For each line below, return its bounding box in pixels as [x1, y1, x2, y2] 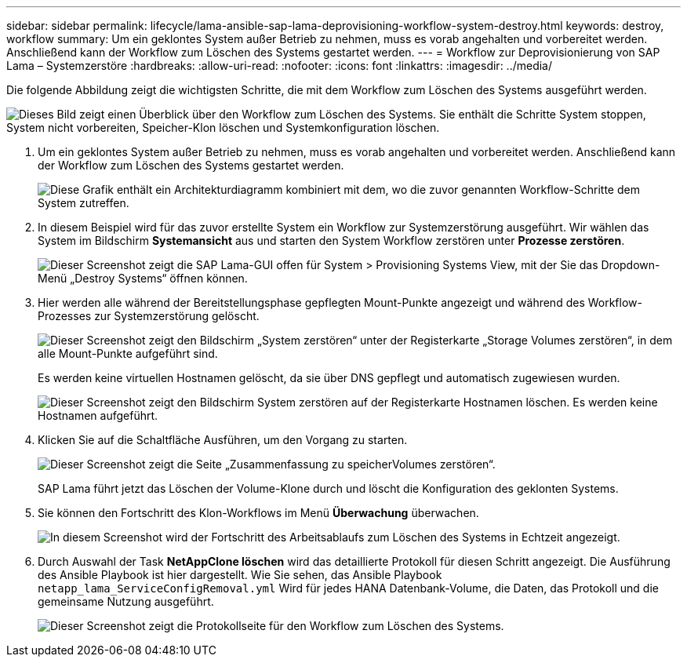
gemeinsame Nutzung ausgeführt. [38, 595, 214, 608]
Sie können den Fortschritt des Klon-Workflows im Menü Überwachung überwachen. [38, 506, 479, 519]
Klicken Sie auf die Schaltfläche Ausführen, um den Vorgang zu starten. [38, 433, 408, 446]
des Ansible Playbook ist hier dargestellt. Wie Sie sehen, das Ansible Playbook [38, 568, 442, 581]
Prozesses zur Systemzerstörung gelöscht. [38, 309, 260, 322]
